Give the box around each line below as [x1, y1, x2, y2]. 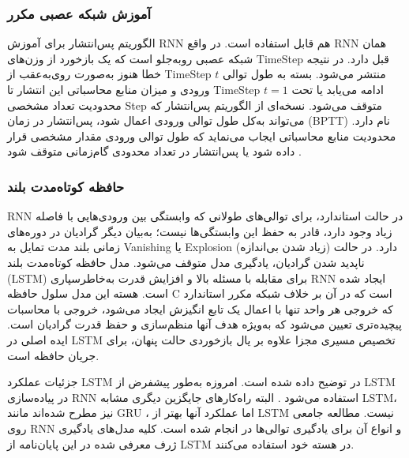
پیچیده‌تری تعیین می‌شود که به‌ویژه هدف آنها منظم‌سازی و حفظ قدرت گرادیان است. [7, 316, 402, 332]
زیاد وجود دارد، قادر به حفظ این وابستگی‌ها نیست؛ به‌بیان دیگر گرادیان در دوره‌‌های [7, 223, 392, 239]
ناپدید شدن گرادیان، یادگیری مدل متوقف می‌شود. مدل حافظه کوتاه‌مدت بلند [7, 253, 365, 270]
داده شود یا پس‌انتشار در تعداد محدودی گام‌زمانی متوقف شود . [7, 143, 302, 160]
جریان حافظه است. [7, 347, 99, 363]
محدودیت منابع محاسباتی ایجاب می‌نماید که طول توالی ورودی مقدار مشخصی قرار [7, 127, 396, 144]
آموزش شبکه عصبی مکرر [7, 3, 152, 23]
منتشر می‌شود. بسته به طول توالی [223, 66, 386, 82]
